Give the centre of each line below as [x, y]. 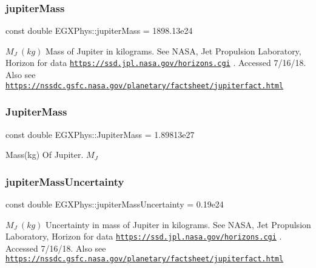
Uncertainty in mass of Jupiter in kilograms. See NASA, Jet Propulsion [178, 224]
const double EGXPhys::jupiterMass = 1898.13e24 [99, 31]
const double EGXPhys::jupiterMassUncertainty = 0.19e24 [115, 204]
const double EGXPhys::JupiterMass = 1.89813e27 [100, 134]
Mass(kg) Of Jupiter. [45, 155]
